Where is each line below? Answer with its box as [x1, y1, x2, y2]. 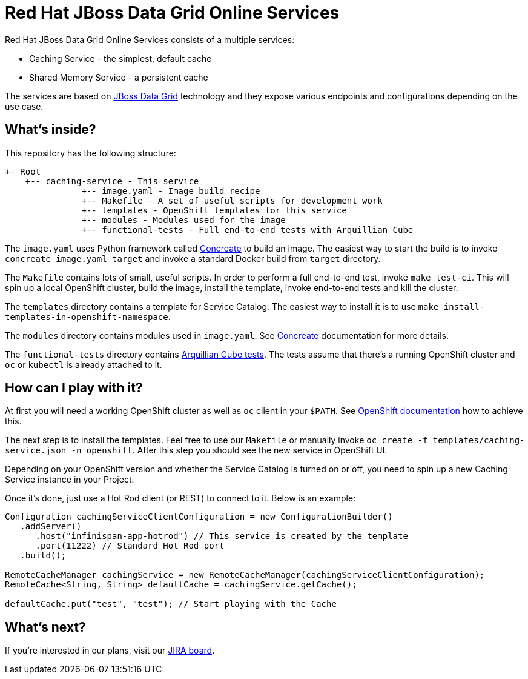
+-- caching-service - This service [25, 176, 199, 186]
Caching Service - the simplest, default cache [29, 53, 212, 64]
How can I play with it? [5, 380, 143, 396]
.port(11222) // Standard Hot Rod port [35, 541, 225, 551]
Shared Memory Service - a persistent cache [29, 72, 208, 82]
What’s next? [5, 619, 86, 635]
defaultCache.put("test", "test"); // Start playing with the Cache [5, 599, 337, 609]
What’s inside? [5, 122, 96, 138]
